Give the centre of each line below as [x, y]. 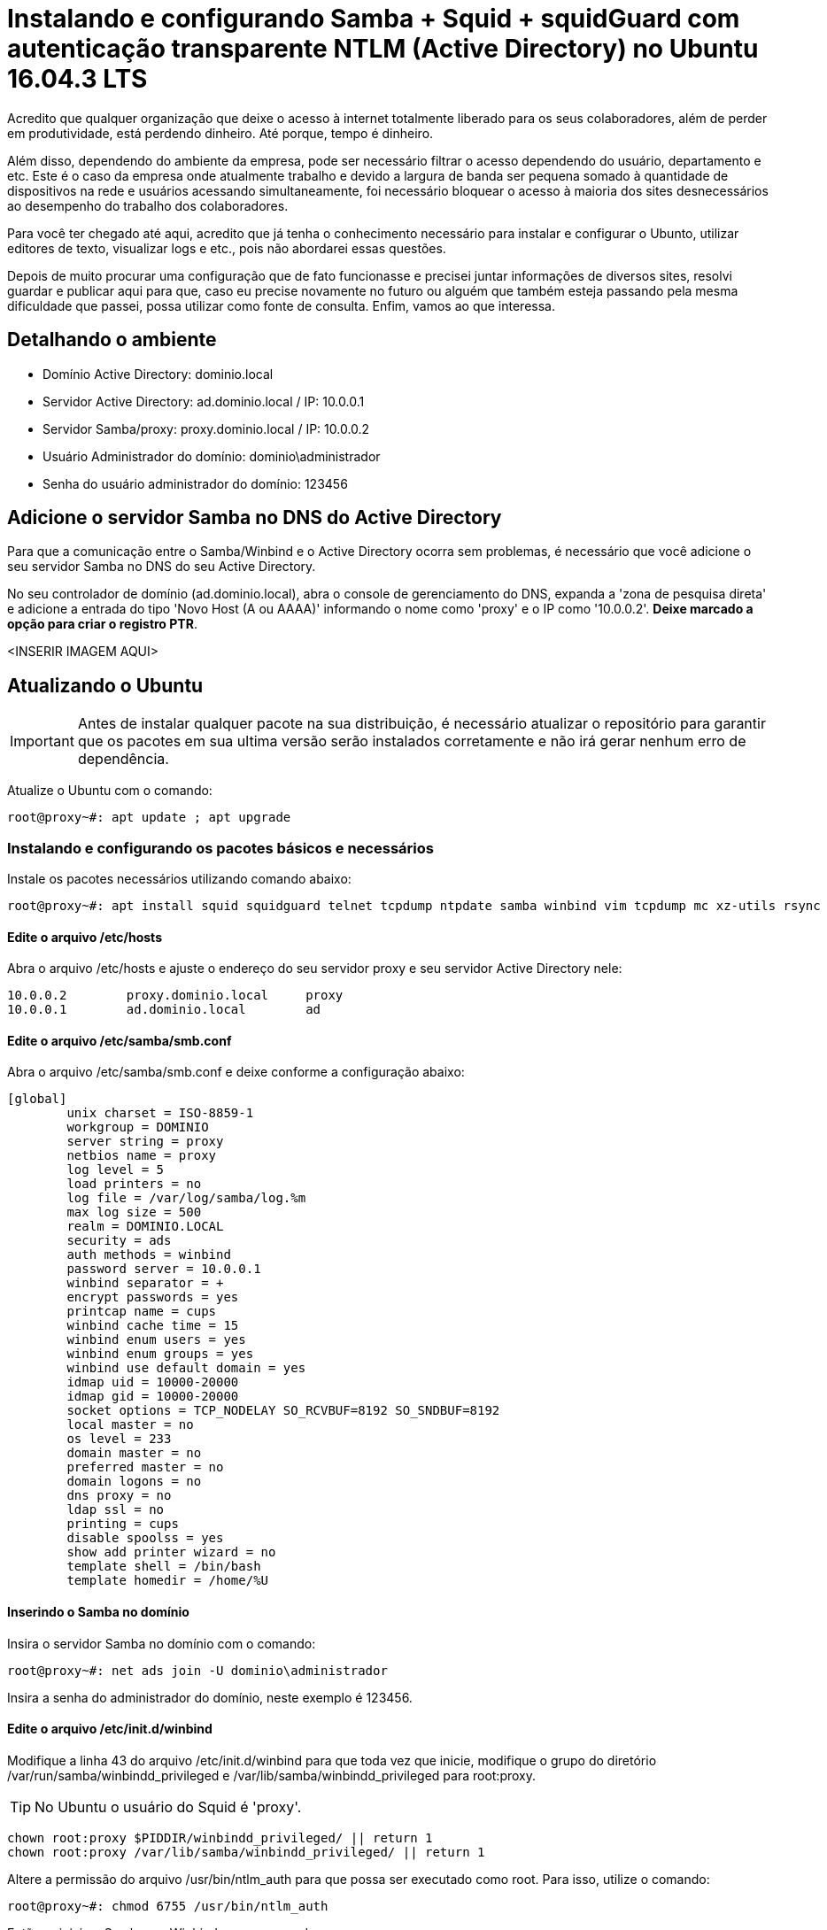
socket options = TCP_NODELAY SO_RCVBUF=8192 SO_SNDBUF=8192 [283, 1411]
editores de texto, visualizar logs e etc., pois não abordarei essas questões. [227, 248]
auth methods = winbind [149, 1255]
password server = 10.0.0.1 [164, 1269]
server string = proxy [145, 1142]
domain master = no [134, 1453]
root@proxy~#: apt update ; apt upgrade [149, 818]
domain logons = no [134, 1482]
